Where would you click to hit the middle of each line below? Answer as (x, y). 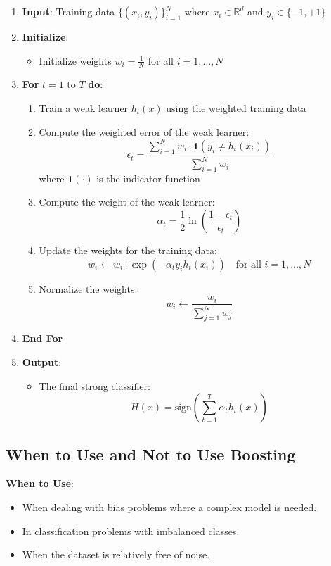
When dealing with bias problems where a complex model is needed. (169, 507)
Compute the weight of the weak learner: (127, 202)
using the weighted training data (236, 108)
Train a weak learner (84, 108)
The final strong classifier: (95, 385)
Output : (42, 362)
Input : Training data (69, 11)
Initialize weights (75, 60)
